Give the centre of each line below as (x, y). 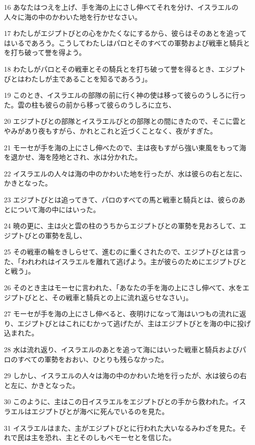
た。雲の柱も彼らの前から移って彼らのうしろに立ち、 (90, 104)
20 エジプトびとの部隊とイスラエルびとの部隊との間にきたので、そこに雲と (125, 121)
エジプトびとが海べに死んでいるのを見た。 (100, 411)
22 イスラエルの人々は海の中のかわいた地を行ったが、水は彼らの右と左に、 (125, 173)
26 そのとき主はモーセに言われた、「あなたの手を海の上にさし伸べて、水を (123, 288)
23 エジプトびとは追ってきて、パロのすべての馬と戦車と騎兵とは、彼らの (121, 199)
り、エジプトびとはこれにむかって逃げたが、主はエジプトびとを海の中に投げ (127, 323)
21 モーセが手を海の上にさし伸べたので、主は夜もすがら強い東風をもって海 (125, 147)
